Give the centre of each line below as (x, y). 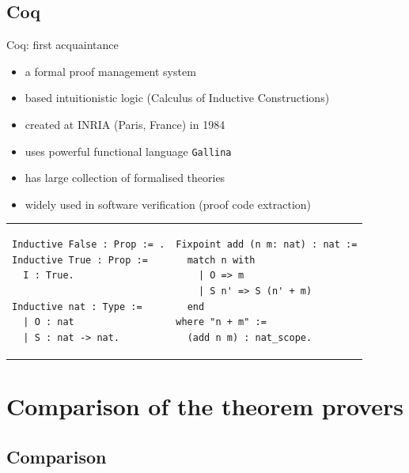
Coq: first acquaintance (62, 45)
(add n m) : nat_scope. (250, 337)
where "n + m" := (221, 322)
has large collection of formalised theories (125, 178)
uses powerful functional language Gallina (128, 151)
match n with (221, 260)
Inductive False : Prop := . (89, 245)
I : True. (49, 276)
